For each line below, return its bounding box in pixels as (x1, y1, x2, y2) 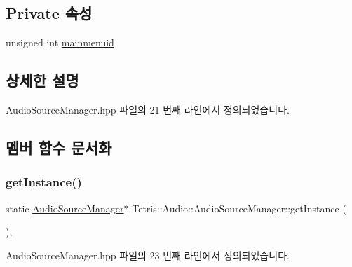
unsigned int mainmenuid (6, 35, 114, 50)
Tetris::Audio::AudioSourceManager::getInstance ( (132, 200, 346, 215)
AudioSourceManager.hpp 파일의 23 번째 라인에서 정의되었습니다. (6, 247, 290, 262)
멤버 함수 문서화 (6, 136, 112, 158)
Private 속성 (6, 2, 93, 24)
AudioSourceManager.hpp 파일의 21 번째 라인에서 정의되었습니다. (6, 102, 290, 116)
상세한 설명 (6, 69, 79, 91)
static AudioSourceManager (6, 200, 124, 215)
